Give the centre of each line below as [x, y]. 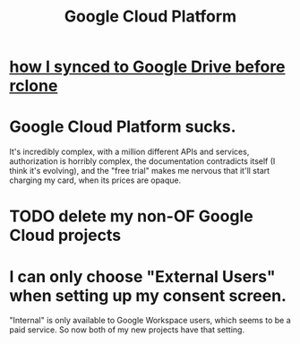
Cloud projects [65, 236]
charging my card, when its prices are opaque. [95, 180]
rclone [34, 86]
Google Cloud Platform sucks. [123, 127]
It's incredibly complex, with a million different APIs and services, [129, 152]
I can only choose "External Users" [142, 276]
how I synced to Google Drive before [147, 67]
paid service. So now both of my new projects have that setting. [127, 330]
